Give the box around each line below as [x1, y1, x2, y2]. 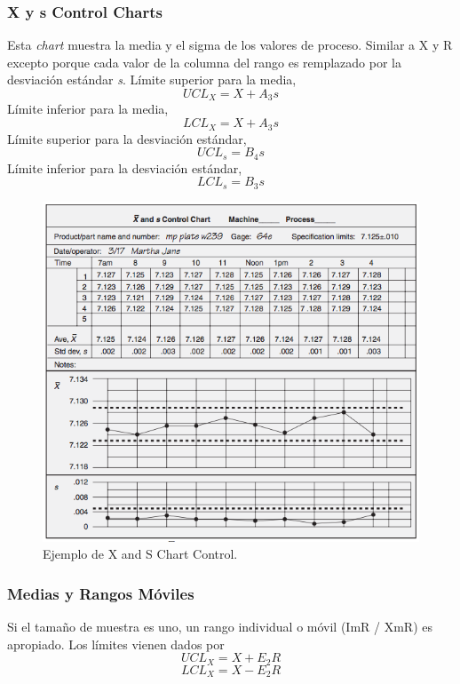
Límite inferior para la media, [7, 99, 169, 118]
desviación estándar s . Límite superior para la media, [7, 70, 297, 89]
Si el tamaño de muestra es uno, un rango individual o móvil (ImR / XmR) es [7, 617, 433, 636]
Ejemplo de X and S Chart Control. [43, 545, 238, 563]
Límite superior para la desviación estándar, [7, 129, 247, 147]
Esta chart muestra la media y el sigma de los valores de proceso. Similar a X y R [7, 36, 453, 54]
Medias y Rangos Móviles [7, 582, 194, 604]
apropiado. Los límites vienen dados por [7, 634, 225, 653]
